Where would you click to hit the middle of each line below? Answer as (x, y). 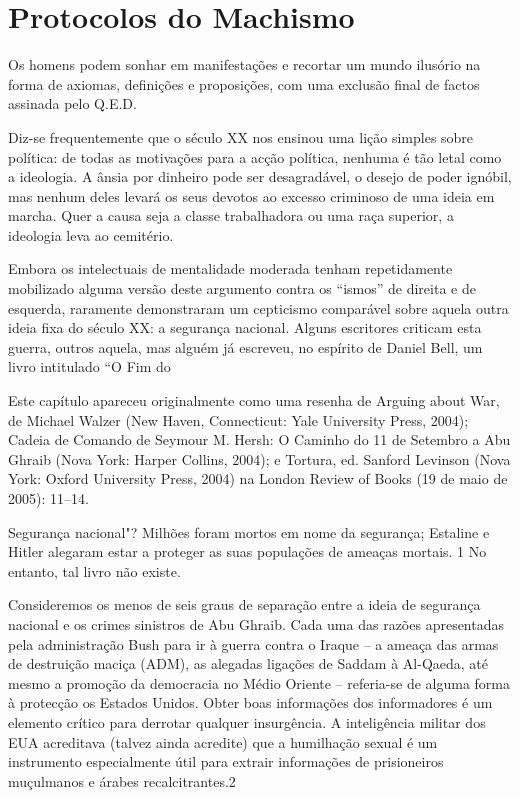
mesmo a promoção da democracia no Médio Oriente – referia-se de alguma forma (259, 682)
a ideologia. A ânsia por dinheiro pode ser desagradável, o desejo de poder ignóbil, (260, 176)
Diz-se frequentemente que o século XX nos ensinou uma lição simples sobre (241, 136)
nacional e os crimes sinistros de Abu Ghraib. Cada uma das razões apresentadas (256, 623)
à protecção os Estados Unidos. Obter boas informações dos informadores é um (250, 702)
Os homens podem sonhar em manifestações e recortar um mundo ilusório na (244, 64)
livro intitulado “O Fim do (89, 366)
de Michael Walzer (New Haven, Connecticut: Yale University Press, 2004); (238, 419)
